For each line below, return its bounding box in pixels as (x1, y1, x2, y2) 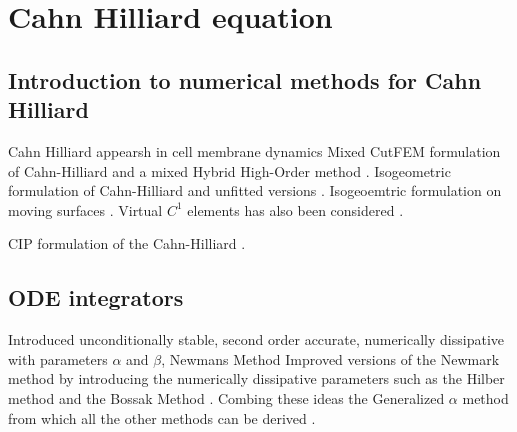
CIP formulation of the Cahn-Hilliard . (8, 233, 246, 254)
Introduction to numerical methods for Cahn (8, 64, 482, 95)
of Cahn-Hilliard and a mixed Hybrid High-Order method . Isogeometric (8, 160, 451, 181)
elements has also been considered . (187, 199, 404, 220)
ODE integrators (8, 282, 184, 313)
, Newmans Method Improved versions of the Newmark (161, 348, 500, 369)
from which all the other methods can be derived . (8, 407, 316, 428)
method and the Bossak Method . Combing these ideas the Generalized (8, 387, 445, 408)
